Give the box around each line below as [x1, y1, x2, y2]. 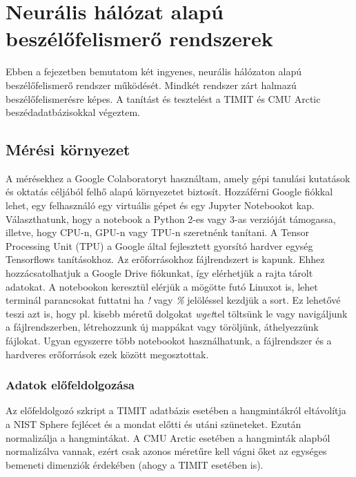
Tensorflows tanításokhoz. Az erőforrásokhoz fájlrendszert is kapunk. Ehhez [6, 252, 325, 266]
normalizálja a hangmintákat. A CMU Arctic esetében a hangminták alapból [6, 430, 330, 445]
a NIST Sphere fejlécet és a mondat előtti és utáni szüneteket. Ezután [6, 417, 301, 431]
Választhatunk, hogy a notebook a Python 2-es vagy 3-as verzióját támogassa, [6, 211, 336, 226]
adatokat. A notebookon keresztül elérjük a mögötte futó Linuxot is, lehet [6, 279, 318, 293]
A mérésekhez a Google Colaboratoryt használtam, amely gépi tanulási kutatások [6, 171, 350, 185]
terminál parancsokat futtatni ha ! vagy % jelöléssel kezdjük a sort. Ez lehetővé [6, 293, 341, 307]
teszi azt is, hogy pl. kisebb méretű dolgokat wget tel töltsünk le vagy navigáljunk [6, 306, 348, 320]
